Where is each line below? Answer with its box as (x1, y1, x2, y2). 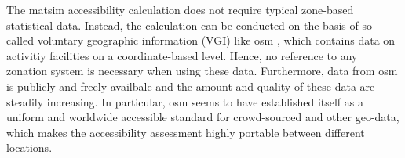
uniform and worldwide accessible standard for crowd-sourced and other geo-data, (6, 109, 400, 125)
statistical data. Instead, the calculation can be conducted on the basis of (6, 16, 359, 33)
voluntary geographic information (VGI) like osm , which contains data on (37, 32, 396, 48)
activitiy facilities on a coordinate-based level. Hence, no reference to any (6, 47, 358, 63)
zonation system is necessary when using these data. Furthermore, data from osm (6, 63, 398, 79)
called (6, 32, 34, 48)
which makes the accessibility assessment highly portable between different (6, 124, 365, 140)
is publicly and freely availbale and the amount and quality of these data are (6, 77, 375, 94)
